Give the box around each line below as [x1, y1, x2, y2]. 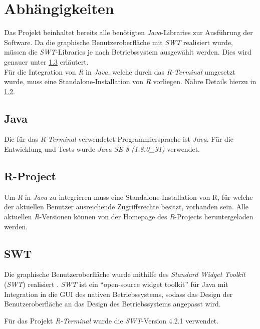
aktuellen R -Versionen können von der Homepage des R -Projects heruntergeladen [4, 211, 253, 222]
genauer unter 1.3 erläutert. [4, 56, 89, 67]
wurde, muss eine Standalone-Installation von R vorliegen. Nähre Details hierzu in [4, 76, 256, 87]
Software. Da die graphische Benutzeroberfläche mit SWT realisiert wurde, [4, 37, 233, 47]
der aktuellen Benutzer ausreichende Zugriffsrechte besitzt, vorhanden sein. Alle [4, 201, 248, 212]
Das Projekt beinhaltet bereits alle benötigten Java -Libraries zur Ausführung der [4, 27, 253, 38]
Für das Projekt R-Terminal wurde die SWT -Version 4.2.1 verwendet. [4, 315, 218, 325]
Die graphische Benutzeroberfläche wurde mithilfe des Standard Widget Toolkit [4, 269, 245, 279]
